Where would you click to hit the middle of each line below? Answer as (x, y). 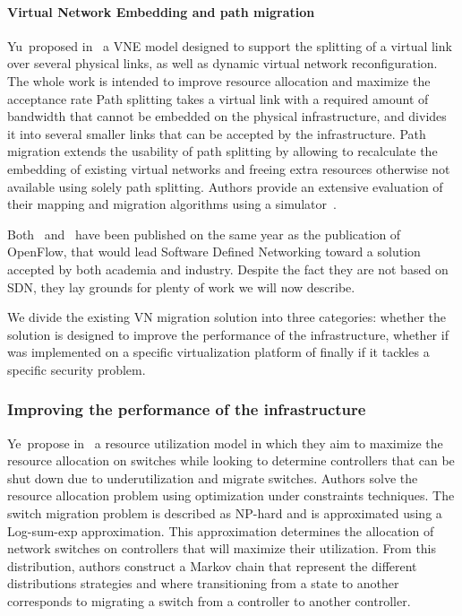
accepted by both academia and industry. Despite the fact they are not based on (228, 269)
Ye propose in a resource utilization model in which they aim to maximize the (225, 442)
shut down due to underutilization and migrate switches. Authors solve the (213, 477)
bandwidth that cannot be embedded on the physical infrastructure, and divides (227, 116)
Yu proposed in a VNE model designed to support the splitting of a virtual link (230, 45)
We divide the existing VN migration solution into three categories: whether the (227, 317)
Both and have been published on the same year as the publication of (204, 234)
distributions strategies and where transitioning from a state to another (203, 583)
